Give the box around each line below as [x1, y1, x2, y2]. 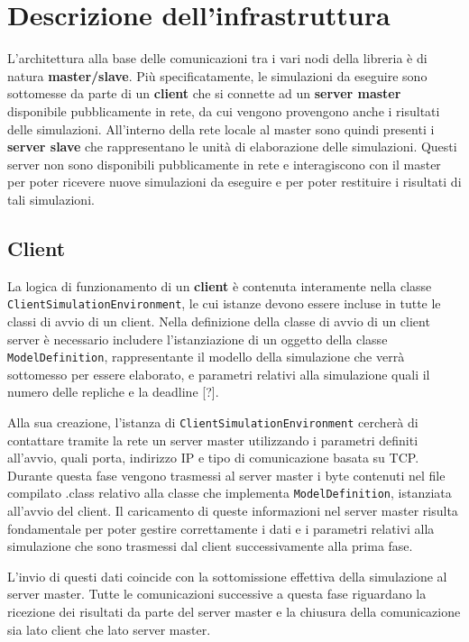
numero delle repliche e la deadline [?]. [7, 382, 219, 401]
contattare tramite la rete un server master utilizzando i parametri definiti [7, 430, 418, 449]
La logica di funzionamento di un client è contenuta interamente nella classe [7, 276, 432, 295]
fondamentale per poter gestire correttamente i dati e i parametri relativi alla [7, 518, 435, 537]
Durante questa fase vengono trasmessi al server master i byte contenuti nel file [7, 465, 446, 484]
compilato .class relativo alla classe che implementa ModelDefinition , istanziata [7, 483, 452, 502]
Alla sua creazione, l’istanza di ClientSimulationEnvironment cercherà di [7, 412, 418, 431]
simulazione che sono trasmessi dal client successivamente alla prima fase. [7, 537, 413, 555]
